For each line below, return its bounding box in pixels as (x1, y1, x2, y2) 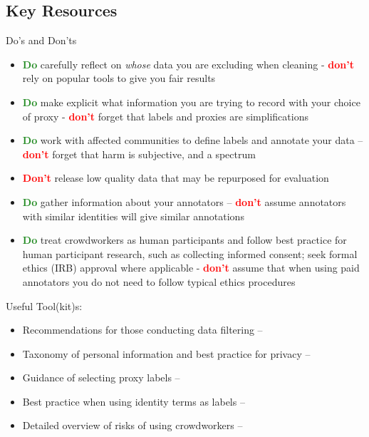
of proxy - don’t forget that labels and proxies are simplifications (22, 108, 308, 123)
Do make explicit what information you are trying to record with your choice (22, 94, 360, 109)
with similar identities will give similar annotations (22, 208, 244, 223)
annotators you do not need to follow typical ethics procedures (22, 274, 296, 289)
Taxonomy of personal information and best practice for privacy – (22, 346, 311, 361)
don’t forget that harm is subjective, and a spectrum (22, 146, 256, 161)
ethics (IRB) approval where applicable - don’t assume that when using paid (22, 260, 360, 275)
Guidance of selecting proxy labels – (22, 370, 180, 385)
